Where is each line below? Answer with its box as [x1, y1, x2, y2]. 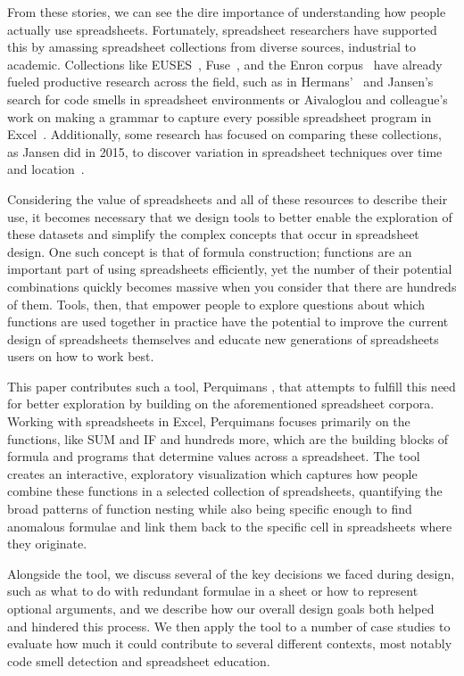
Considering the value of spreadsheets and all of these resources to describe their [7, 189, 448, 208]
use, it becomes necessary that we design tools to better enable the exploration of [7, 207, 452, 226]
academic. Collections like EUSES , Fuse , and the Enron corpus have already [7, 54, 443, 73]
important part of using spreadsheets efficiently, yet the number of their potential [7, 260, 452, 278]
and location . [7, 160, 85, 178]
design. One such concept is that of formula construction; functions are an [7, 242, 412, 260]
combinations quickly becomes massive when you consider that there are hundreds [7, 276, 457, 295]
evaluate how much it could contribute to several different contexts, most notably [7, 634, 452, 653]
